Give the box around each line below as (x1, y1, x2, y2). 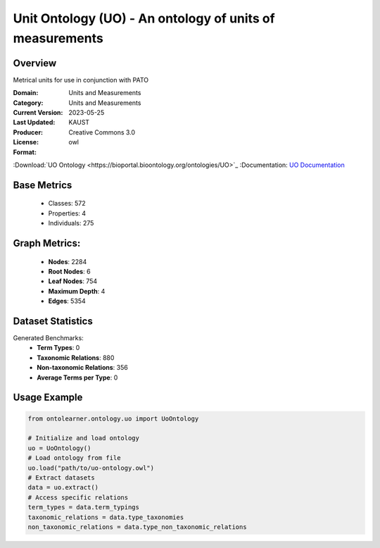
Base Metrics (13, 179, 72, 191)
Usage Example (13, 392, 83, 404)
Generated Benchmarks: (13, 334, 84, 342)
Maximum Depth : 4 (48, 287, 106, 295)
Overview (13, 57, 57, 69)
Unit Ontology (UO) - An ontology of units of (13, 11, 275, 26)
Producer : (13, 127, 44, 137)
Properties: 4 (48, 208, 87, 218)
